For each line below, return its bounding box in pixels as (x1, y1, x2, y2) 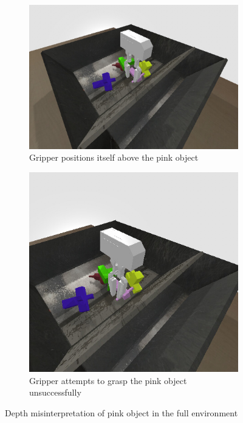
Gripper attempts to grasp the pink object (29, 374, 187, 386)
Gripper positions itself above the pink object (29, 151, 199, 164)
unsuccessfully (29, 386, 81, 399)
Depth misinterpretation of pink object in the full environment (5, 406, 238, 419)
